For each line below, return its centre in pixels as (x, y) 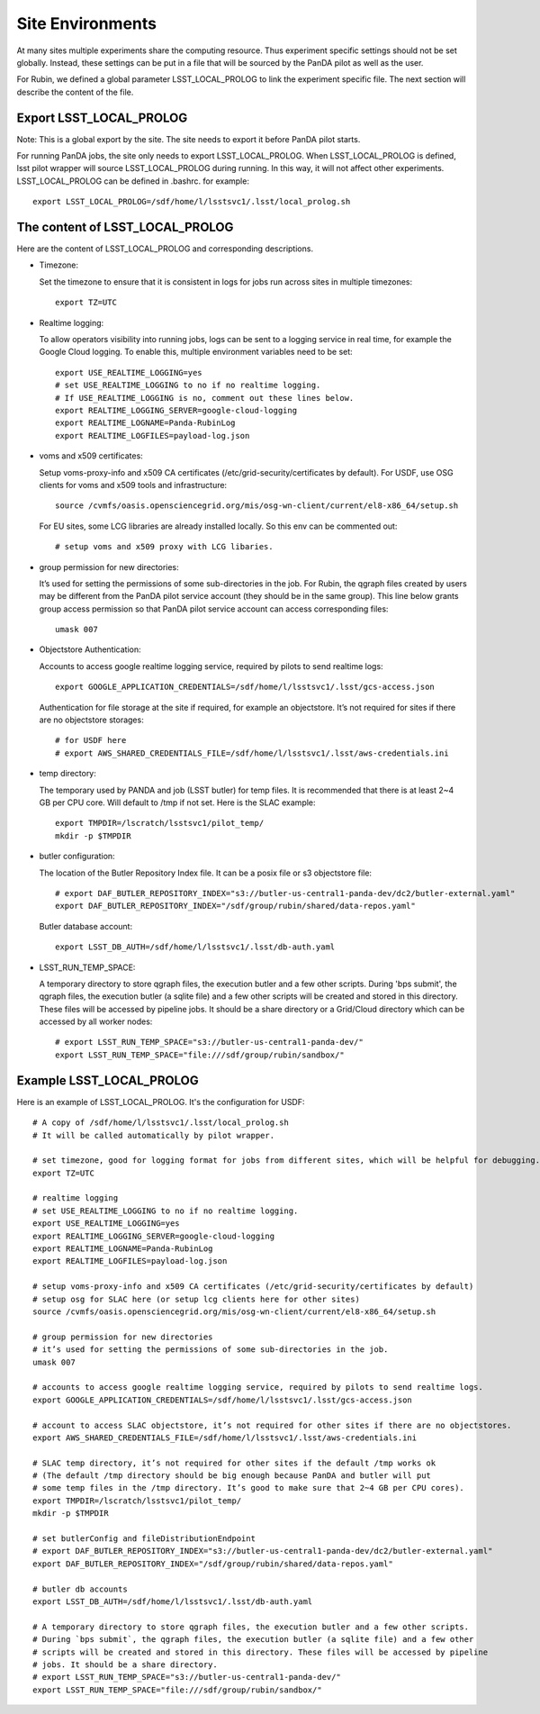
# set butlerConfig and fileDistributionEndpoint (144, 1539)
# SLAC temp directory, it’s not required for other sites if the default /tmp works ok (234, 1463)
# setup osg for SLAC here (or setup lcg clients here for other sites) (196, 1299)
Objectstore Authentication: (90, 649)
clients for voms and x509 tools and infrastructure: (133, 485)
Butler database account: (86, 926)
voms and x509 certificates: (91, 456)
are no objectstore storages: (91, 720)
